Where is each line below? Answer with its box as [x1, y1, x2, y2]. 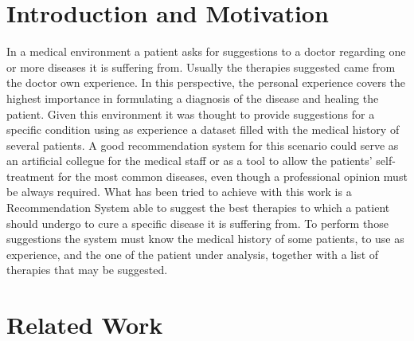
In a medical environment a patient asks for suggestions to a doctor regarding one [6, 43, 406, 60]
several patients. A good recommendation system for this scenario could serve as [6, 136, 399, 153]
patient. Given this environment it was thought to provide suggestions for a [6, 105, 375, 122]
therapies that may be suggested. [6, 261, 168, 278]
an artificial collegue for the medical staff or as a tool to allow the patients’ [6, 152, 373, 169]
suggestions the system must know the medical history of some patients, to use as [6, 230, 404, 247]
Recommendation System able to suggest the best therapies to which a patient [6, 199, 390, 216]
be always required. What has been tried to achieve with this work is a [6, 183, 352, 200]
